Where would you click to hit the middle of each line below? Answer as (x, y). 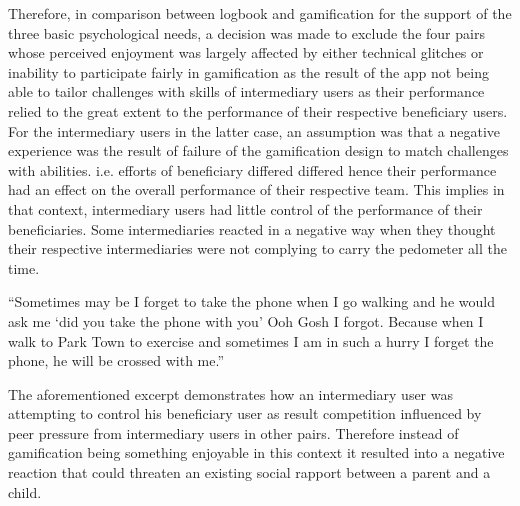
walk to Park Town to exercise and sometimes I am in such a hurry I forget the (251, 340)
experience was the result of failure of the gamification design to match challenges (258, 150)
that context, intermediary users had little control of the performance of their (245, 208)
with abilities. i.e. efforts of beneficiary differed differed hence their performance (252, 169)
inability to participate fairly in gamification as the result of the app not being (248, 71)
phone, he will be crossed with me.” (116, 360)
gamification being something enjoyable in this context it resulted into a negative (256, 452)
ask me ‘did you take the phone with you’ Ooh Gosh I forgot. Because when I (246, 320)
